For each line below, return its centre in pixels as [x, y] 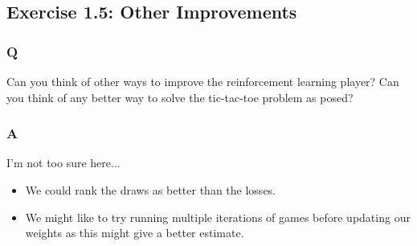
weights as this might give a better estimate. [135, 233]
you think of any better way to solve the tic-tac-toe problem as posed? [180, 97]
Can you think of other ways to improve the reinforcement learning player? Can [203, 81]
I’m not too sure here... [63, 163]
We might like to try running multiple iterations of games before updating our [218, 217]
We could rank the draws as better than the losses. [151, 190]
